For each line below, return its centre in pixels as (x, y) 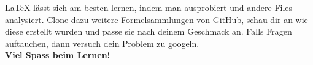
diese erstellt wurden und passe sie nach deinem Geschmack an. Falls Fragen (149, 31)
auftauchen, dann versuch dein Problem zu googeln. (102, 43)
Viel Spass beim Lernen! (58, 55)
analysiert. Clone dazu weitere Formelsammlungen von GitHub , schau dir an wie (156, 19)
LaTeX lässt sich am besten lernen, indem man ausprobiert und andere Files (149, 7)
